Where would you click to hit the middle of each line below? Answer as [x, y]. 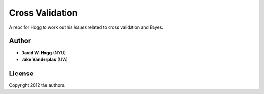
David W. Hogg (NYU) [44, 53]
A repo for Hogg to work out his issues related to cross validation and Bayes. [86, 27]
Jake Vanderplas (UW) [45, 59]
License [21, 73]
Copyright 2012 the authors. [37, 85]
